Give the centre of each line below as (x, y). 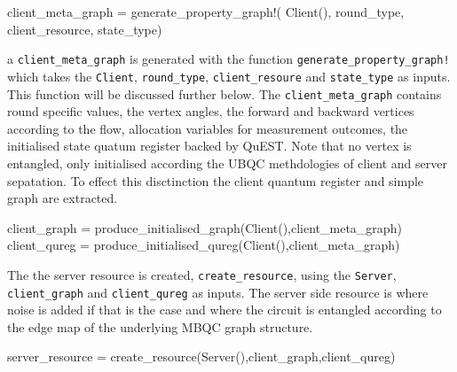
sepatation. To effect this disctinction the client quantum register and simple (216, 180)
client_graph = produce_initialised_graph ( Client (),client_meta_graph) (205, 227)
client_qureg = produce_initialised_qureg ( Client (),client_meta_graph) (204, 245)
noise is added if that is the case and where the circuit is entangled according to (225, 310)
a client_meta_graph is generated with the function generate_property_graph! (228, 59)
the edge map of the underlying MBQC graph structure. (160, 326)
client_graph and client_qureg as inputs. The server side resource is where (218, 292)
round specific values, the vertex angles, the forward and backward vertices (211, 111)
